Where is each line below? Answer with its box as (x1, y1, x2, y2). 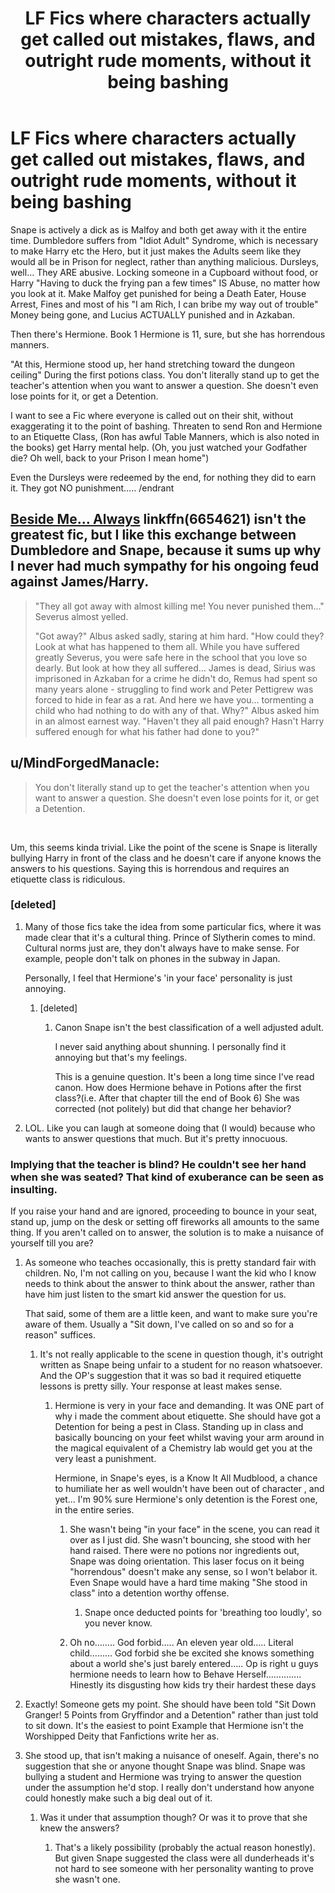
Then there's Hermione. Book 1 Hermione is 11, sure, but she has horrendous (10, 328, 326, 340)
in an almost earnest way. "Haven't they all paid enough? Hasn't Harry (34, 715, 325, 727)
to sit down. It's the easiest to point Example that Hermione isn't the (24, 1720, 304, 1732)
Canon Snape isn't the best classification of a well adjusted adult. (54, 1021, 324, 1033)
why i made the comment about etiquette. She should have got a (54, 1410, 322, 1422)
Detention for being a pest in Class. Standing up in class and (54, 1421, 304, 1433)
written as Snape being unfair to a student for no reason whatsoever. (39, 1359, 323, 1371)
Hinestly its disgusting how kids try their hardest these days (69, 1679, 317, 1691)
